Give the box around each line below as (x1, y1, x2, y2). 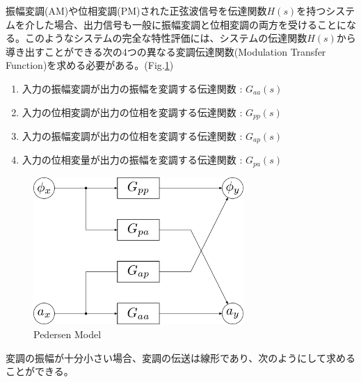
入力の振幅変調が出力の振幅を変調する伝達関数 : (22, 81, 243, 95)
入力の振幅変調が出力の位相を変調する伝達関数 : (22, 129, 243, 143)
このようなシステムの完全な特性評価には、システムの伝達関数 (24, 31, 307, 45)
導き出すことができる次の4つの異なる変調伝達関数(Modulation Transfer (6, 44, 326, 58)
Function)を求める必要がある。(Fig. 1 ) (6, 58, 174, 72)
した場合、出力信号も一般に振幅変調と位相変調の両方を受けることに (34, 17, 346, 31)
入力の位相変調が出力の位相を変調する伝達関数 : (22, 104, 243, 119)
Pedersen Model (33, 326, 102, 341)
